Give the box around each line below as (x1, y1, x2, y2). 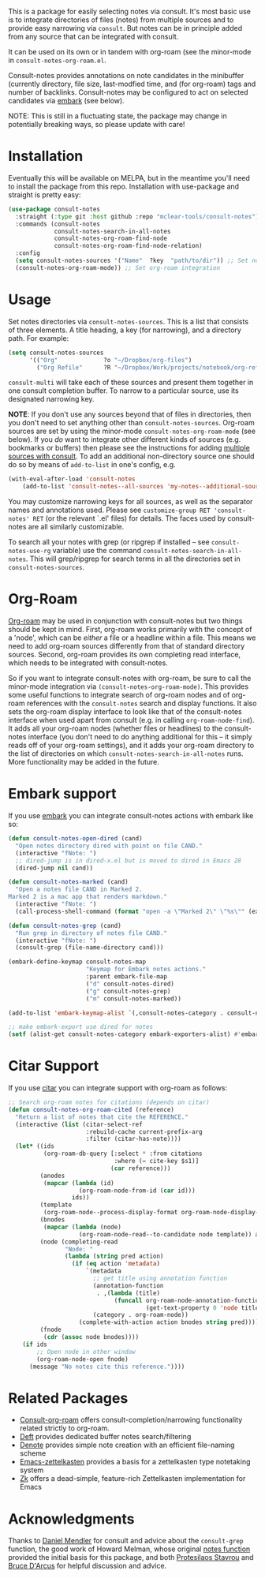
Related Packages (8, 1389, 129, 1407)
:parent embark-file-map (85, 973, 168, 981)
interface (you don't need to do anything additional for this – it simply (28, 732, 252, 742)
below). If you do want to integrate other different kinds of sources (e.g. (8, 435, 241, 444)
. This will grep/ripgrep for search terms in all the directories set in (25, 554, 241, 563)
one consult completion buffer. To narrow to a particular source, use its (8, 386, 239, 395)
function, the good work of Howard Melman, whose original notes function (8, 1544, 251, 1554)
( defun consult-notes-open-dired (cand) (8, 835, 144, 843)
